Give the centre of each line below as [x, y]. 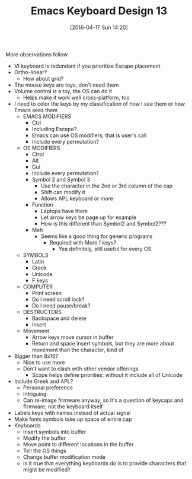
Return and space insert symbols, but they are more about [103, 343]
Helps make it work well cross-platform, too [76, 97]
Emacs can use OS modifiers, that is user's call [89, 135]
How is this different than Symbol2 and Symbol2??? [103, 223]
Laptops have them [64, 211]
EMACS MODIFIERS [47, 116]
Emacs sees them [36, 110]
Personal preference [48, 388]
